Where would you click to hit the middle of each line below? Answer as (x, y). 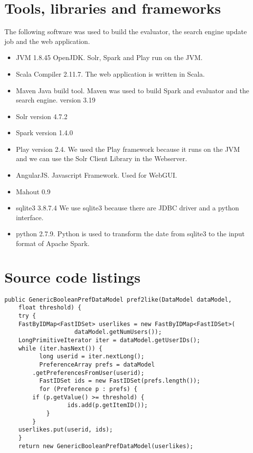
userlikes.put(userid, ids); (65, 430)
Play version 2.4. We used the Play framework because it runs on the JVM (128, 149)
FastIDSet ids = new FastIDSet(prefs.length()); (120, 381)
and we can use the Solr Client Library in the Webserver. (101, 158)
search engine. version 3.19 (56, 100)
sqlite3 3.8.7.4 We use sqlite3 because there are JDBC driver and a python (127, 208)
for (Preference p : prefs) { (88, 389)
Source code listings (73, 277)
